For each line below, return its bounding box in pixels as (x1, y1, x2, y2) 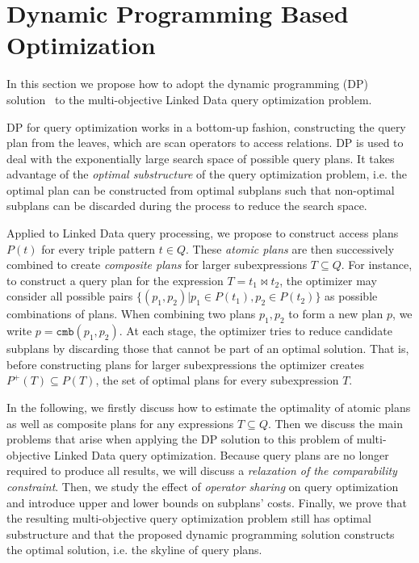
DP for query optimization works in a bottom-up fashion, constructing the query (6, 118, 406, 135)
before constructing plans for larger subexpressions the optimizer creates (6, 355, 365, 372)
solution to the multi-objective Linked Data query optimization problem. (6, 90, 372, 107)
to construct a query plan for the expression (6, 271, 224, 288)
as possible (325, 288, 378, 305)
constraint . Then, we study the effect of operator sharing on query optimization (6, 477, 399, 494)
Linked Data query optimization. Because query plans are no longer (54, 446, 389, 463)
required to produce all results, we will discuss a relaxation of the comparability (6, 462, 397, 479)
